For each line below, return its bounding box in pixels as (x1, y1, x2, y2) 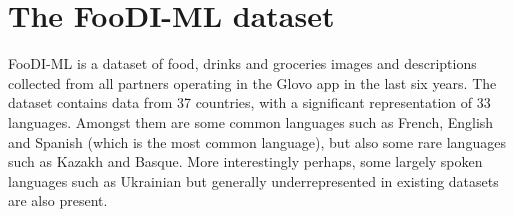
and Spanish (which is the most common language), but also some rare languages (8, 131, 506, 152)
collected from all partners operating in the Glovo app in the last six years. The (8, 72, 497, 93)
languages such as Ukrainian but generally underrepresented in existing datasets (8, 170, 499, 191)
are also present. (8, 190, 108, 211)
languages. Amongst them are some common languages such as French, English (8, 111, 494, 132)
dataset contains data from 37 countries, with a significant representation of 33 (8, 92, 491, 113)
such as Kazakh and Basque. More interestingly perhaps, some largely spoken (8, 151, 483, 172)
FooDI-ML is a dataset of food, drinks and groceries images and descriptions (8, 53, 477, 74)
